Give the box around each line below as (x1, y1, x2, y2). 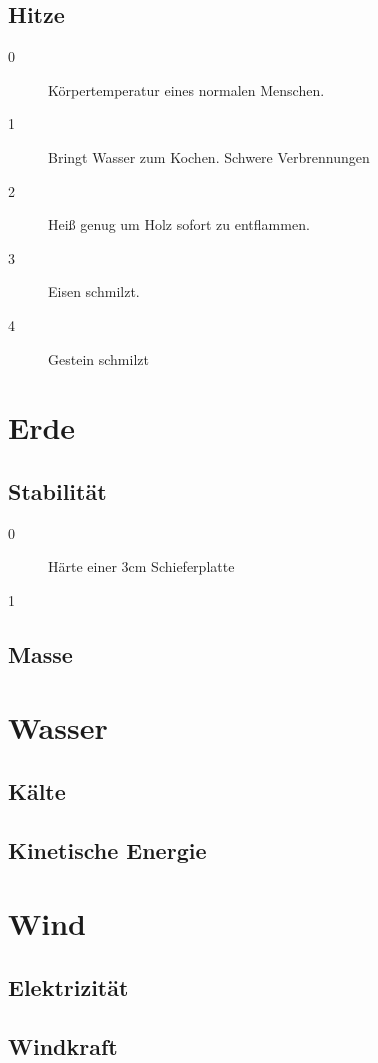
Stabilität (8, 475, 107, 506)
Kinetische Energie (8, 834, 207, 865)
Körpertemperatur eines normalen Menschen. (48, 79, 325, 100)
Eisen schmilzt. (48, 281, 140, 302)
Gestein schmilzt (48, 348, 149, 369)
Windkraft (8, 1030, 118, 1061)
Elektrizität (8, 971, 129, 1002)
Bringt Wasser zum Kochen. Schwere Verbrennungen (48, 146, 370, 167)
